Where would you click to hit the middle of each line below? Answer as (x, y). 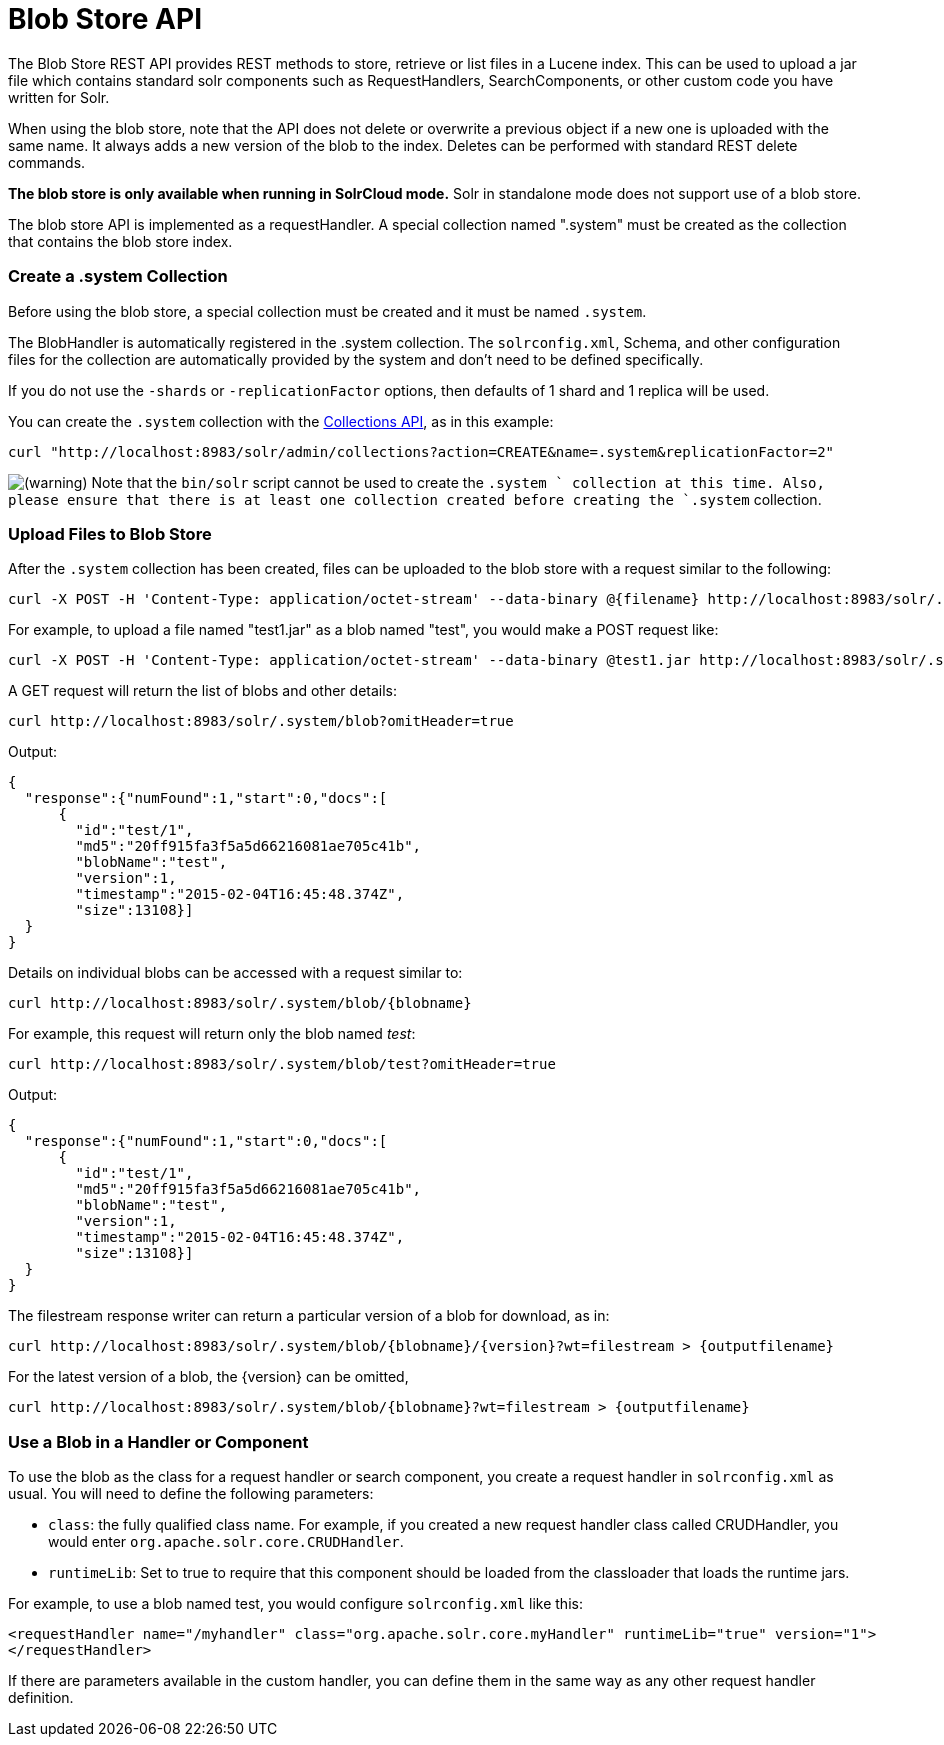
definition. (41, 1697)
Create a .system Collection (118, 276)
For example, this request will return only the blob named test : (212, 1034)
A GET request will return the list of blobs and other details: (203, 691)
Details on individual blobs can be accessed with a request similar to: (235, 973)
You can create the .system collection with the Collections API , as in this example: (281, 421)
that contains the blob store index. (120, 241)
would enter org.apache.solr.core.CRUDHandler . (226, 1541)
